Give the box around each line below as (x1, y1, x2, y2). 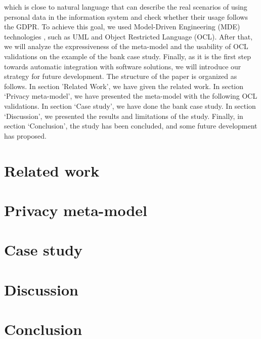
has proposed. (4, 130, 47, 141)
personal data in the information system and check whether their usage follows (4, 11, 248, 22)
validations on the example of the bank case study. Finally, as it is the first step (4, 51, 251, 61)
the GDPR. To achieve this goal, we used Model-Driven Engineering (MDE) (4, 21, 240, 32)
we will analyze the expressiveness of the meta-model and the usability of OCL (4, 41, 248, 52)
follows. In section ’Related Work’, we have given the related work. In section (4, 80, 244, 91)
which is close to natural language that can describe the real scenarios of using (4, 2, 247, 12)
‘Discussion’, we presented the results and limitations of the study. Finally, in (4, 110, 243, 121)
